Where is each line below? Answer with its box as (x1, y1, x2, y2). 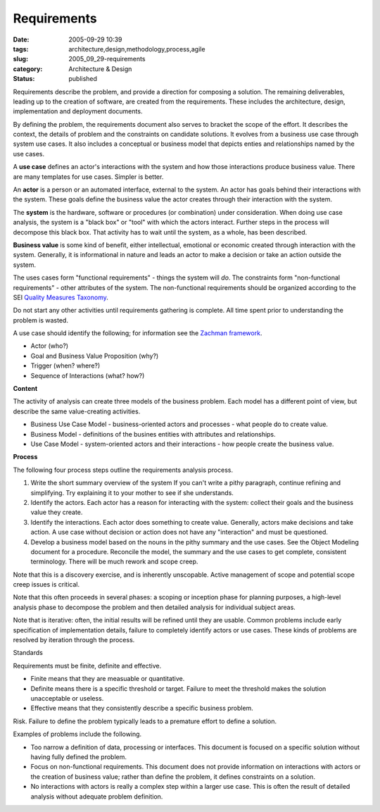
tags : (13, 44, 29, 53)
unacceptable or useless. (30, 694, 104, 702)
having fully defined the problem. (30, 752, 127, 761)
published (68, 75, 98, 83)
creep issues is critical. (13, 580, 80, 589)
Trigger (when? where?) (30, 361, 101, 370)
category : (13, 64, 43, 73)
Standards (13, 649, 44, 657)
